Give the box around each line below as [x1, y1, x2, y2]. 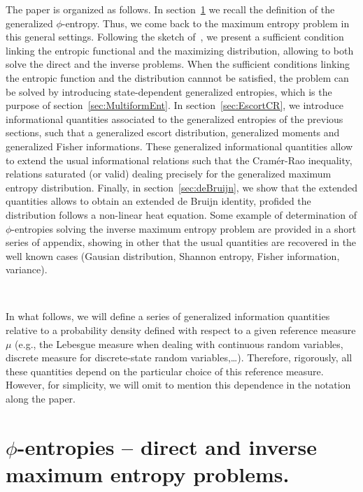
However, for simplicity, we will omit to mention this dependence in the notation [6, 377, 351, 392]
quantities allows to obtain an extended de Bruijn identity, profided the [6, 194, 311, 208]
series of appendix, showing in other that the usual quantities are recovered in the [6, 235, 357, 249]
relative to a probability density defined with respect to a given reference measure [6, 323, 356, 338]
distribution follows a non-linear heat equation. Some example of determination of [6, 207, 357, 222]
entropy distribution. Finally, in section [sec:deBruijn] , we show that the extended [6, 180, 357, 194]
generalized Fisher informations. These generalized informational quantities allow [6, 138, 353, 153]
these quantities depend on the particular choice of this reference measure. [6, 363, 324, 378]
